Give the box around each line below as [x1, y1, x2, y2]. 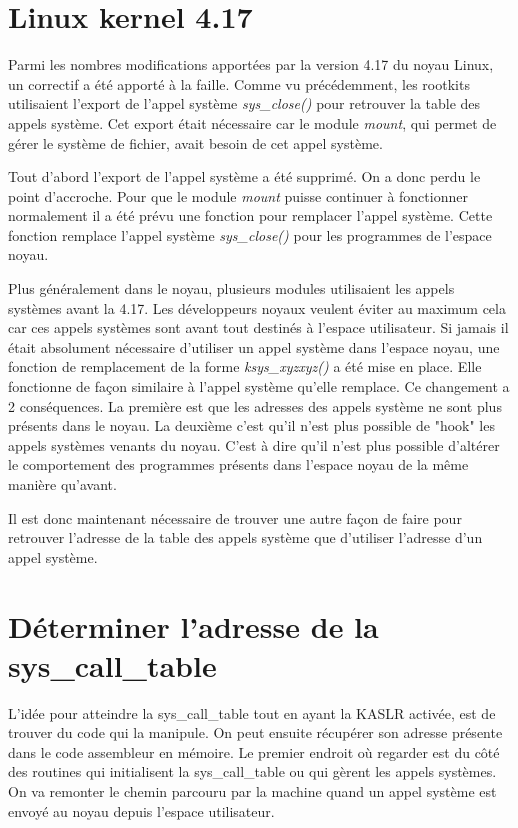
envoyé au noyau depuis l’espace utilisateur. [8, 800, 275, 821]
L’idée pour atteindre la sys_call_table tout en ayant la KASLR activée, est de [8, 702, 496, 723]
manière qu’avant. [8, 474, 117, 494]
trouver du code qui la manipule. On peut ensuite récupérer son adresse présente [8, 722, 503, 743]
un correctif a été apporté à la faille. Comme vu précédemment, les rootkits [8, 73, 470, 94]
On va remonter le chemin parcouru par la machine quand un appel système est [8, 781, 497, 802]
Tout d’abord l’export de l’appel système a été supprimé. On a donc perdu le [8, 166, 481, 187]
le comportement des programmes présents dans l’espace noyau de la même [8, 454, 469, 475]
